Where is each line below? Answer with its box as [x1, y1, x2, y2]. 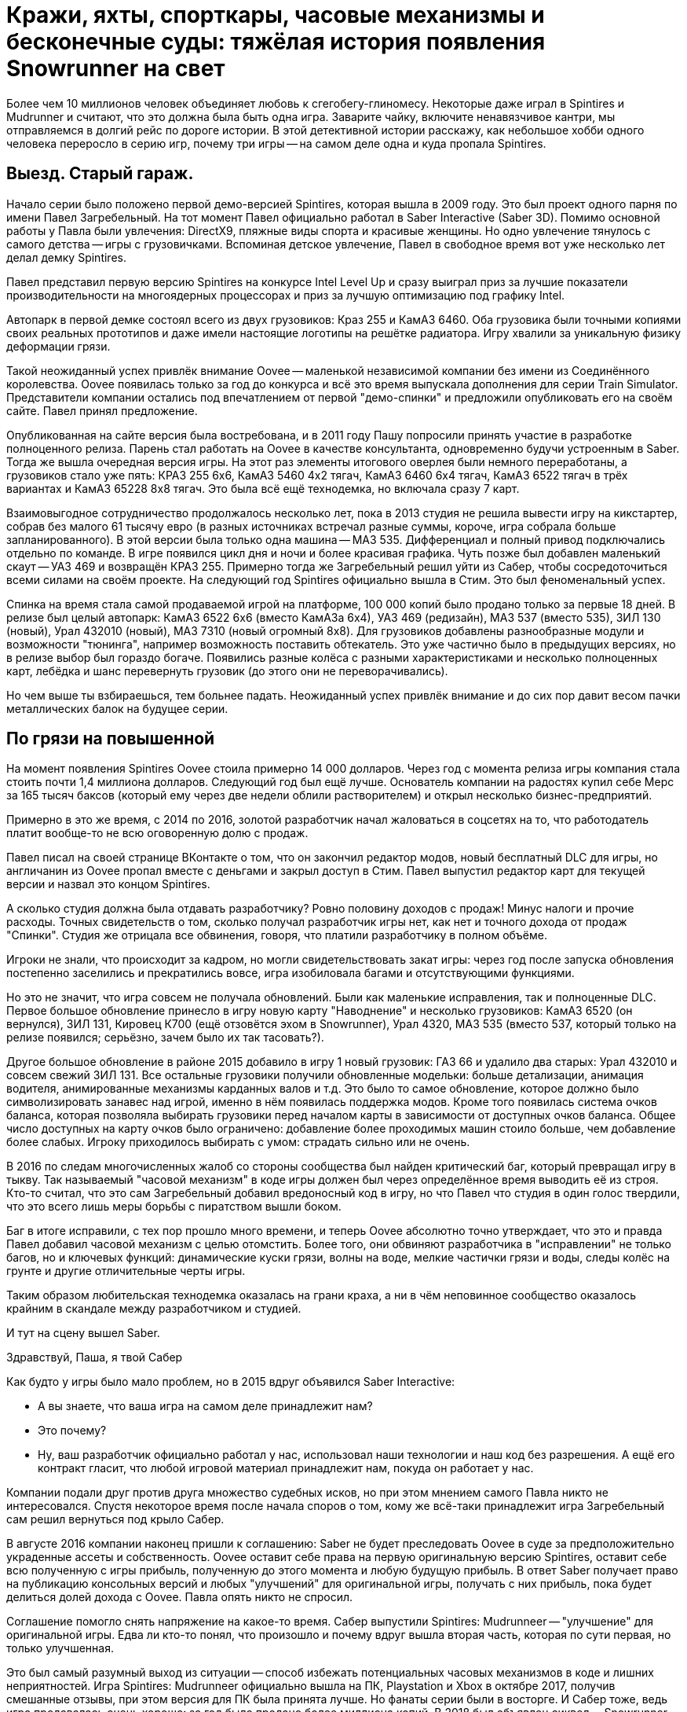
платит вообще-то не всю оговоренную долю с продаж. [6, 826, 309, 840]
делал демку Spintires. [6, 250, 126, 264]
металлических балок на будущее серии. [6, 701, 228, 715]
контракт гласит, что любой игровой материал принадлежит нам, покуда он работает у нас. [38, 1461, 534, 1475]
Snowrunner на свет [6, 55, 225, 82]
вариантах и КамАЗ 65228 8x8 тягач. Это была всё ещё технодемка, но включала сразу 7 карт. [6, 481, 520, 495]
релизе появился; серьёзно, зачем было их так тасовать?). [6, 1031, 324, 1045]
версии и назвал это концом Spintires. [6, 877, 210, 891]
